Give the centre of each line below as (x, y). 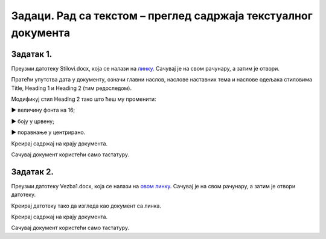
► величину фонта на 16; (43, 110)
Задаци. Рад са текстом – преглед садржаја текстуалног (162, 16)
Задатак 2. (32, 172)
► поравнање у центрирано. (48, 132)
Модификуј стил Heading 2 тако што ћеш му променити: (84, 99)
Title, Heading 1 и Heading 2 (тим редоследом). (72, 88)
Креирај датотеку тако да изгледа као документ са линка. (86, 206)
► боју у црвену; (33, 121)
